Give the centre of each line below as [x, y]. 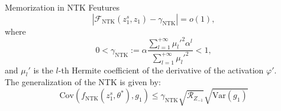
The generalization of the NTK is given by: [83, 82]
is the [43, 70]
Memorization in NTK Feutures [62, 7]
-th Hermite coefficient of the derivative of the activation [161, 70]
